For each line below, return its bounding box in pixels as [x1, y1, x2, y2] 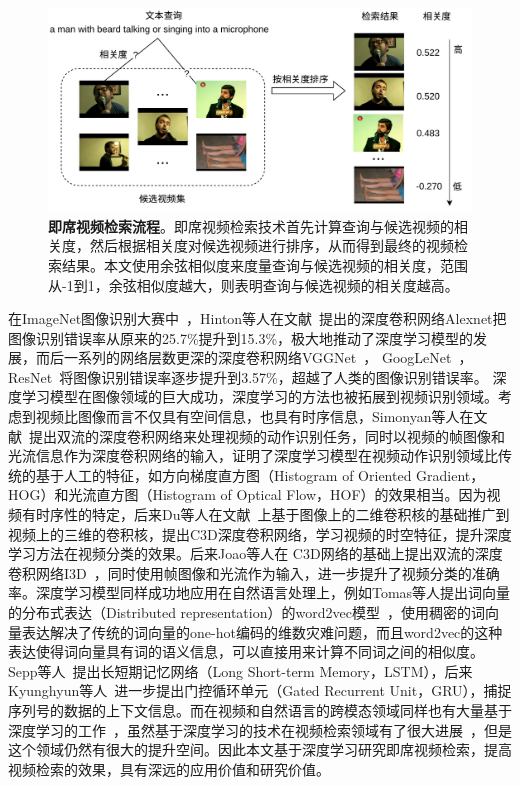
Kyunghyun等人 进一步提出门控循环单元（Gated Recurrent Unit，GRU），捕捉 [8, 680, 512, 701]
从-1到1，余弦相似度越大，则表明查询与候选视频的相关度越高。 [48, 274, 459, 295]
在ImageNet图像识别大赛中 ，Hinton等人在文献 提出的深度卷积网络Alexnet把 [8, 308, 507, 329]
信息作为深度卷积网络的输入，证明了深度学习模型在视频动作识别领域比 [35, 445, 498, 466]
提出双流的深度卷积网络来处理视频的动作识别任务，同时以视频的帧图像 [29, 425, 491, 446]
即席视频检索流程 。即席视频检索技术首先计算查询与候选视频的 [48, 215, 454, 236]
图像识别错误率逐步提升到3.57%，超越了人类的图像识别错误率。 [73, 366, 488, 387]
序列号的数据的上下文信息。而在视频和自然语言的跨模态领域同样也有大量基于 [8, 699, 512, 720]
